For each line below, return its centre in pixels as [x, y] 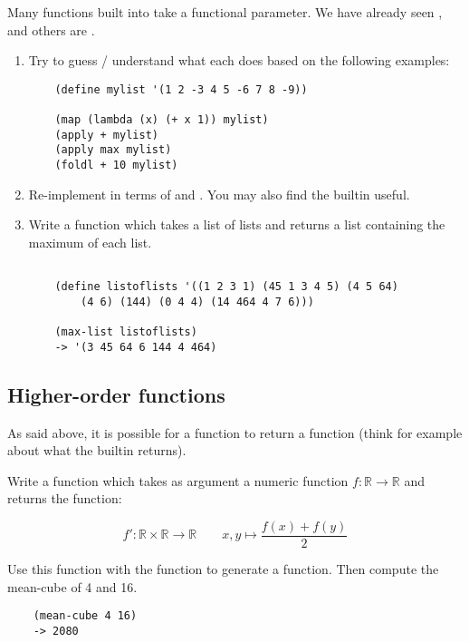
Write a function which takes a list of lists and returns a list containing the [237, 224]
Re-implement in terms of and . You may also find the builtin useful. [219, 194]
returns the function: [65, 498]
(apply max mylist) [113, 150]
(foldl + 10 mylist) [116, 165]
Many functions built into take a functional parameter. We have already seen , [225, 12]
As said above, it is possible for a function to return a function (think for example [235, 432]
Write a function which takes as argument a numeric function [178, 480]
